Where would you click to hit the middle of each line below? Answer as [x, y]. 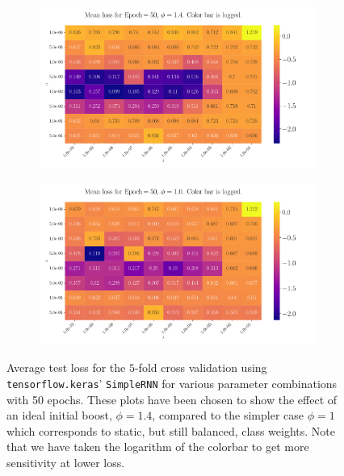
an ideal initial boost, [59, 415]
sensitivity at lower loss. [66, 462]
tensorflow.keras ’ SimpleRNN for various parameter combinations [172, 383]
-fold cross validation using [201, 367]
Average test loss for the [66, 367]
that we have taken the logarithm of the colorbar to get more [158, 447]
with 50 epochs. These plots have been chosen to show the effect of [172, 399]
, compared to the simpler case [228, 415]
